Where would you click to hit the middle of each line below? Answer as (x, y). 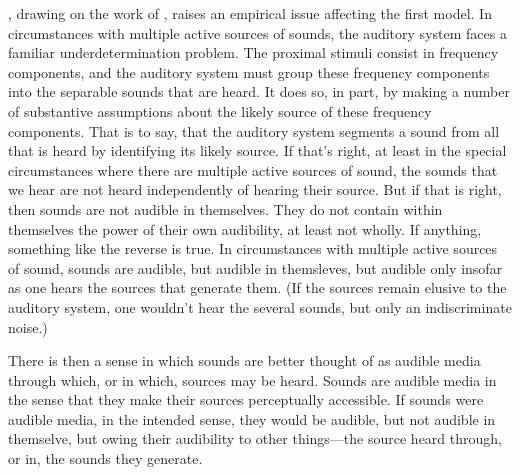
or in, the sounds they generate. (105, 458)
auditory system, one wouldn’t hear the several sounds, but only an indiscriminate (260, 306)
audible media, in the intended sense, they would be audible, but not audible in (252, 418)
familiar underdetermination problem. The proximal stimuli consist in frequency (253, 52)
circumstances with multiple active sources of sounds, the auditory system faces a (257, 32)
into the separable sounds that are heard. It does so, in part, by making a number (259, 91)
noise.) (28, 326)
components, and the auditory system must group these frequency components (249, 71)
